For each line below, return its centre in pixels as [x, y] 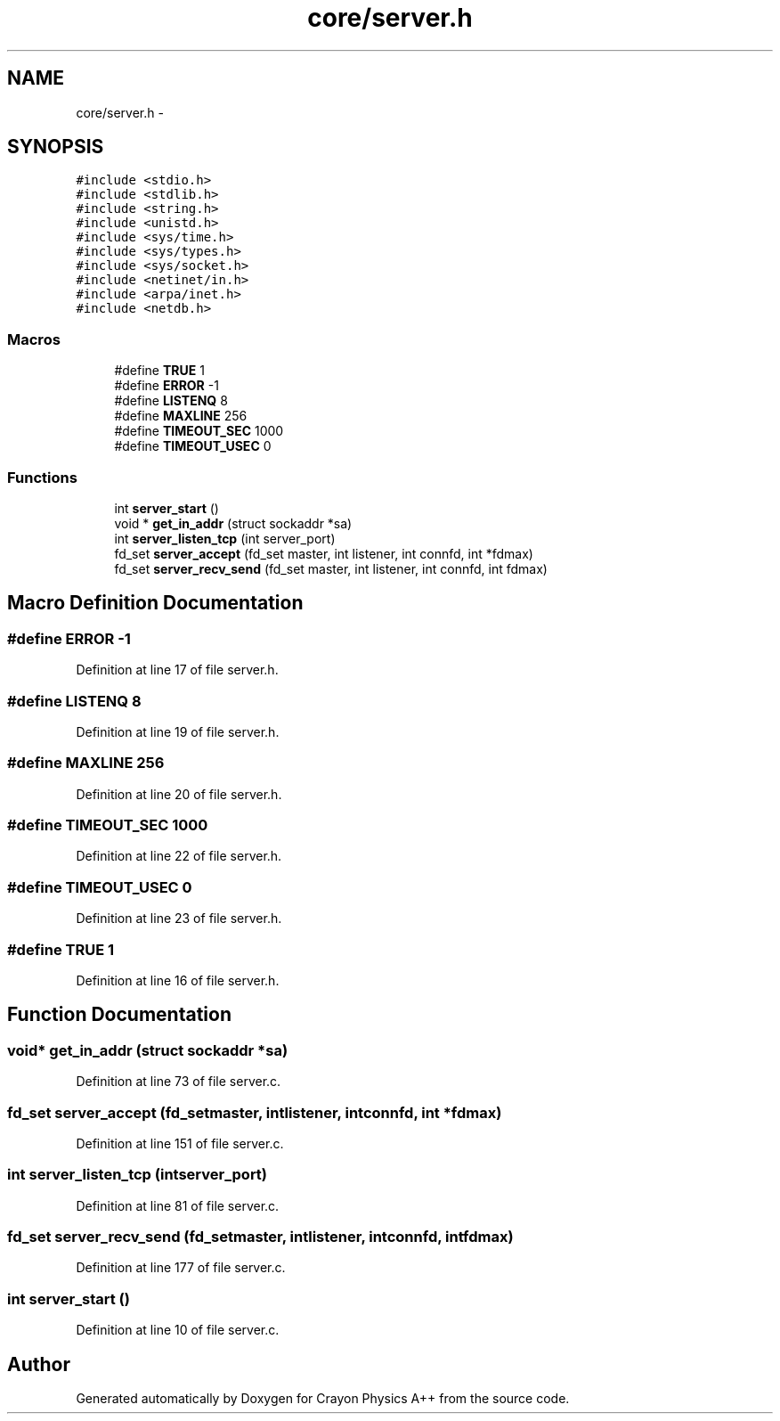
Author [39, 1364]
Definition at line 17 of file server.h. [177, 670]
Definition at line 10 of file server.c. [178, 1330]
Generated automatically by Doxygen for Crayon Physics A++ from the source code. [323, 1398]
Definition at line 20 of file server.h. [179, 794]
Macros [34, 339]
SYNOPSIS [56, 147]
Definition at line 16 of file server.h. [178, 980]
